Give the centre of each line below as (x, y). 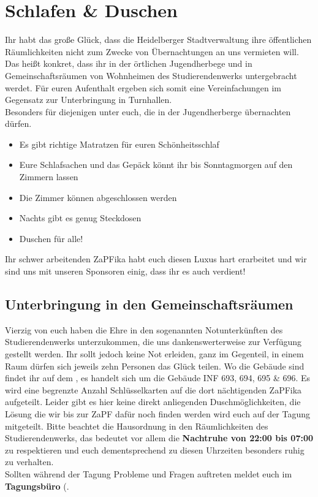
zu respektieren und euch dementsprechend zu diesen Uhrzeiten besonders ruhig (155, 450)
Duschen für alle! (51, 238)
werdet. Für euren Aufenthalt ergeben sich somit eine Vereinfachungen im (143, 87)
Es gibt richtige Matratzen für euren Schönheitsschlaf (119, 144)
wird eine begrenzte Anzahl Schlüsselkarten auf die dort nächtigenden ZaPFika (153, 389)
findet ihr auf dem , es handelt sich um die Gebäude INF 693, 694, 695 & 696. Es (158, 378)
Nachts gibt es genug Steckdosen (80, 218)
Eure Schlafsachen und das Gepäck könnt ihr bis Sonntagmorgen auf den (156, 165)
